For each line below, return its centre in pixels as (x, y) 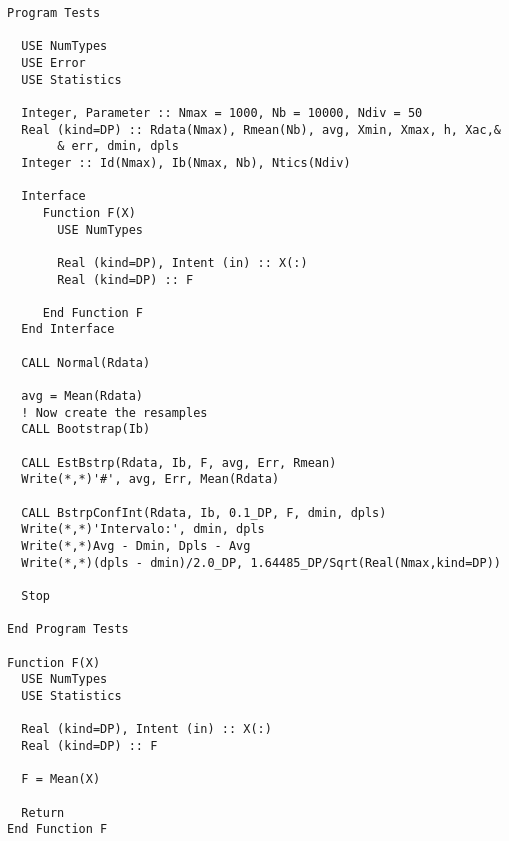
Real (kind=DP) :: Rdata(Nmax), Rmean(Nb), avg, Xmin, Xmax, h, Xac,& (261, 129)
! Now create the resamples (114, 412)
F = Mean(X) (61, 779)
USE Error (53, 62)
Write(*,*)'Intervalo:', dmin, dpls (143, 529)
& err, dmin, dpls (118, 146)
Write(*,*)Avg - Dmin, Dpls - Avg (136, 546)
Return (43, 812)
